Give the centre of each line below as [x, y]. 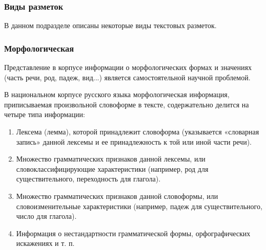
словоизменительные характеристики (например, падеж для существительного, [139, 206]
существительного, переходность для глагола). [88, 179]
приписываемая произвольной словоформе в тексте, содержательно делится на [127, 104]
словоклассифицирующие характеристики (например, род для [112, 168]
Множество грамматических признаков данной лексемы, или [111, 159]
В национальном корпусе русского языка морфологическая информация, [117, 94]
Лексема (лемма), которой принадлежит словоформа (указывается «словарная [138, 131]
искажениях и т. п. [45, 243]
